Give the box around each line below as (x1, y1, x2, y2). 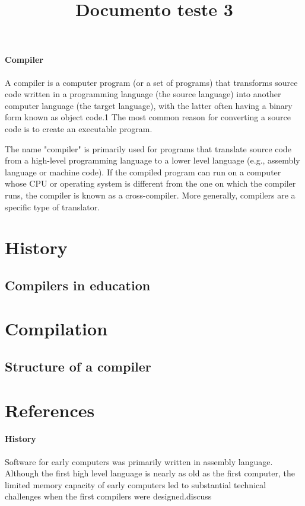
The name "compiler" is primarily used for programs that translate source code (5, 142, 291, 155)
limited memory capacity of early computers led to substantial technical (5, 478, 266, 491)
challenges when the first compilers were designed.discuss (5, 490, 212, 502)
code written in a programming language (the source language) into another (5, 88, 281, 100)
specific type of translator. (5, 200, 100, 213)
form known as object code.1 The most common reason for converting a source (5, 111, 291, 123)
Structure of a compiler (5, 357, 151, 376)
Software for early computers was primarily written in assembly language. (5, 455, 273, 467)
